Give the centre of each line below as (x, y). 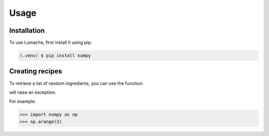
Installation (27, 31)
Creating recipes (36, 71)
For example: (23, 101)
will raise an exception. (33, 92)
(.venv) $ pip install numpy (55, 56)
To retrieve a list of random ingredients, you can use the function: (76, 83)
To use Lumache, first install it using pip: (51, 43)
